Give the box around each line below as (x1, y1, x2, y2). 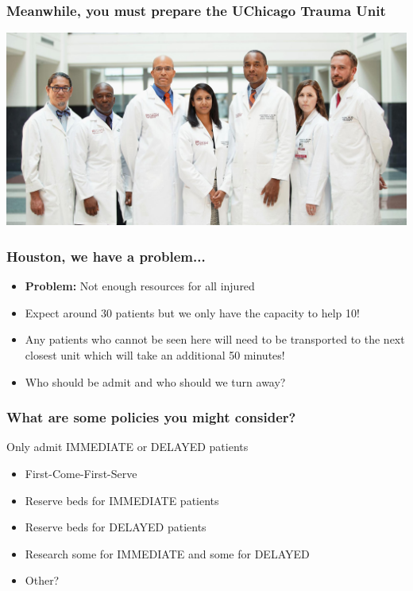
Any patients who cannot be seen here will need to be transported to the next (25, 331, 405, 348)
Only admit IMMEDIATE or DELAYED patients (6, 438, 249, 455)
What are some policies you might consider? (6, 407, 296, 427)
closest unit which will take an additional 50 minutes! (25, 346, 285, 363)
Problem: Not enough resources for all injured (25, 278, 255, 294)
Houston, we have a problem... (6, 246, 206, 266)
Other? (25, 572, 60, 589)
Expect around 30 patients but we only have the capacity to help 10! (25, 304, 360, 321)
